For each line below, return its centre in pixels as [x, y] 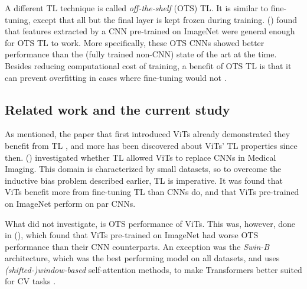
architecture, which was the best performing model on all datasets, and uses [142, 258]
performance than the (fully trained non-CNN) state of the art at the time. [141, 54]
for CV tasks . [30, 281]
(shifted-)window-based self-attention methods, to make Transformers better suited [153, 269]
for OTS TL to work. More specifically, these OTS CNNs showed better [135, 42]
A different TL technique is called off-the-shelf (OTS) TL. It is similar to [136, 8]
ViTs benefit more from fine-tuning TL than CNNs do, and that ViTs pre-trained [152, 192]
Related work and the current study [117, 109]
